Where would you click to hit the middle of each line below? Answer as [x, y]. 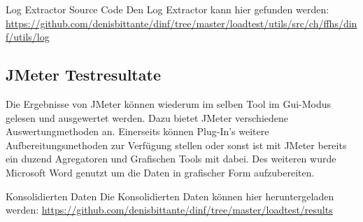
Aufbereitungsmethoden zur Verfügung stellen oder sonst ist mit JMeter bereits [176, 145]
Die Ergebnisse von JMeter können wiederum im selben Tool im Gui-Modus [169, 103]
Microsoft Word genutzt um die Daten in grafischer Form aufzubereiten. [160, 172]
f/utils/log [28, 37]
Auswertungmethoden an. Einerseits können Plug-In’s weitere [137, 131]
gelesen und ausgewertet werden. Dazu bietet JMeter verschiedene [147, 117]
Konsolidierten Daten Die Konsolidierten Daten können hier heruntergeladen [170, 196]
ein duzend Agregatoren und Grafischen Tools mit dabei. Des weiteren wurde [171, 159]
